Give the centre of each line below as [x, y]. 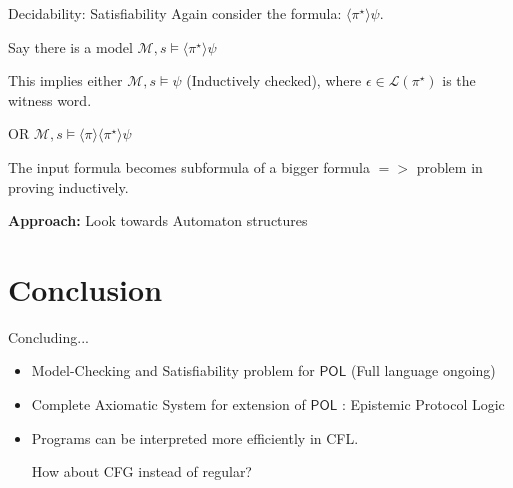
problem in [449, 166]
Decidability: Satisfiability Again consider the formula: [175, 13]
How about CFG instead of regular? [141, 471]
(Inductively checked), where [274, 80]
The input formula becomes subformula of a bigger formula [189, 166]
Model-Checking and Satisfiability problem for [173, 370]
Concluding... [48, 336]
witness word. [50, 99]
